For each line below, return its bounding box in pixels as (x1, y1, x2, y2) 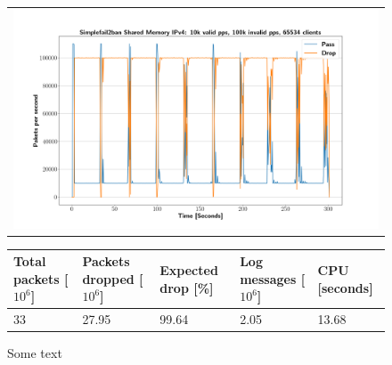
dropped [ (82, 269, 143, 288)
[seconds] (317, 278, 373, 296)
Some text (7, 344, 62, 362)
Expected (159, 260, 218, 279)
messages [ (240, 269, 306, 288)
